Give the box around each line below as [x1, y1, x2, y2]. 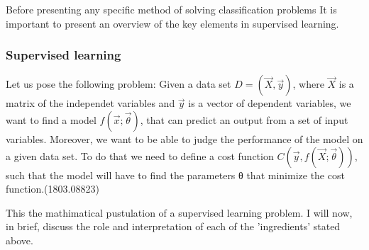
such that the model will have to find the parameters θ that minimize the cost [6, 167, 345, 182]
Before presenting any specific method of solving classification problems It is [6, 2, 337, 16]
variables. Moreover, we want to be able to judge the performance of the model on [6, 132, 363, 146]
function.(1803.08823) [6, 181, 99, 196]
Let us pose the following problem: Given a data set [6, 76, 231, 91]
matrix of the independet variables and [6, 96, 175, 110]
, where [292, 76, 324, 91]
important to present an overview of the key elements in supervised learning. [6, 16, 339, 30]
